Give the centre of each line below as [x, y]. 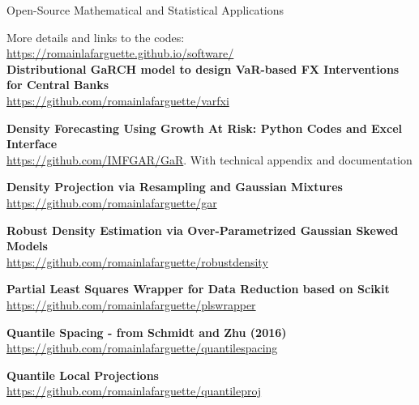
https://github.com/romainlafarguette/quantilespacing [142, 348]
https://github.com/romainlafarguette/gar [112, 202]
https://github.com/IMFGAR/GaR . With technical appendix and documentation [209, 159]
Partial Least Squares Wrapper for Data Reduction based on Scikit [198, 289]
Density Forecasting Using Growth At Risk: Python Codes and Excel [205, 128]
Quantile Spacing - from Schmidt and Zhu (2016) [147, 332]
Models [27, 246]
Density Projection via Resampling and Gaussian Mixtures [175, 187]
